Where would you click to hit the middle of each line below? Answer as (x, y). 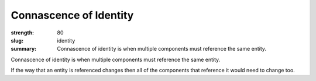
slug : (17, 40)
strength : (23, 33)
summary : (24, 49)
